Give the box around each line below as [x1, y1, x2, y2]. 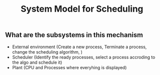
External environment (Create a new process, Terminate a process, [12, 44, 147, 50]
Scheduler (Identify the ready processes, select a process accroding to [12, 54, 155, 60]
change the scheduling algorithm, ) [12, 49, 83, 55]
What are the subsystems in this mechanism [5, 31, 143, 39]
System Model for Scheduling [20, 3, 143, 15]
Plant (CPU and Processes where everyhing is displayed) [12, 64, 127, 70]
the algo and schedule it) [12, 59, 62, 65]
